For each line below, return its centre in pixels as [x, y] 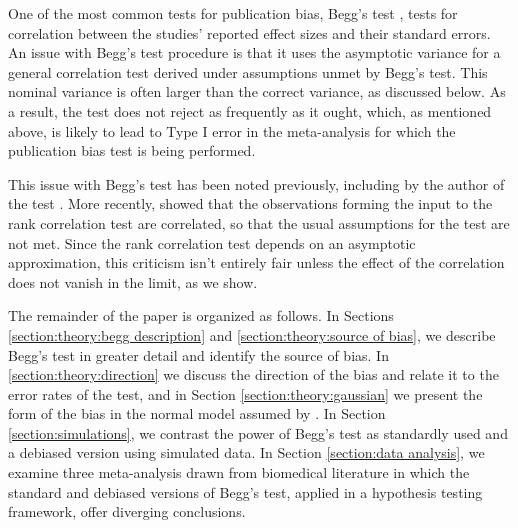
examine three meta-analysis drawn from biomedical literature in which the [239, 472]
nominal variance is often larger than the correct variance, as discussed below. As [257, 91]
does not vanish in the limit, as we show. [133, 281]
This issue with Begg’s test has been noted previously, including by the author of [256, 183]
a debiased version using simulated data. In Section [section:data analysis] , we [246, 452]
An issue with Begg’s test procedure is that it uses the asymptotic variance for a [254, 52]
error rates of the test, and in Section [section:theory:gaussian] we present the [245, 393]
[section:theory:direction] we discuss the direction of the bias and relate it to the [253, 374]
